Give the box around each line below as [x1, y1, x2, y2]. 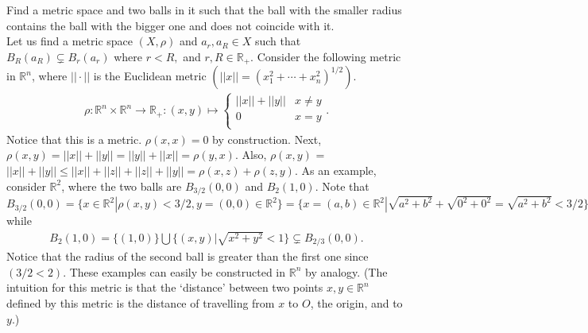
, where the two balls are [61, 177, 182, 194]
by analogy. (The [304, 263, 388, 280]
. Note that [315, 177, 369, 194]
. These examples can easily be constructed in [63, 263, 286, 280]
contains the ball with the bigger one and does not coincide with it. [6, 17, 335, 33]
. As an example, [294, 162, 377, 179]
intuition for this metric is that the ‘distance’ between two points [6, 279, 323, 296]
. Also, [234, 146, 267, 163]
